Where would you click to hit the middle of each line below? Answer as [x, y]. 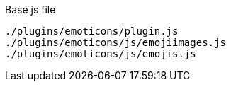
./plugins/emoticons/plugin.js [92, 31]
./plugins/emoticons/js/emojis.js [101, 54]
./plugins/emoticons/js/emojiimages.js [115, 42]
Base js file [30, 10]
